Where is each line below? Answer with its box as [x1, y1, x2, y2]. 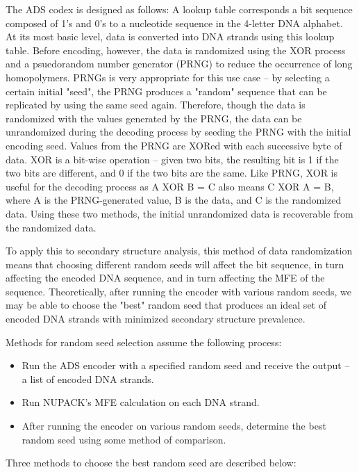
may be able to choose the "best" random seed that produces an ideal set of [6, 298, 326, 312]
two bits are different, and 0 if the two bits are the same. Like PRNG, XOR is [6, 165, 338, 180]
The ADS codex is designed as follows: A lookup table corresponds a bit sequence [6, 2, 353, 16]
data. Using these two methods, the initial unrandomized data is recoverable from [6, 206, 353, 220]
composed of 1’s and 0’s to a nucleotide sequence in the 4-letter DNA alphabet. [6, 15, 343, 30]
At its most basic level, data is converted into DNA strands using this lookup [6, 29, 335, 44]
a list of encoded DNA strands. [22, 371, 154, 386]
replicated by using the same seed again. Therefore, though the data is [6, 97, 306, 112]
